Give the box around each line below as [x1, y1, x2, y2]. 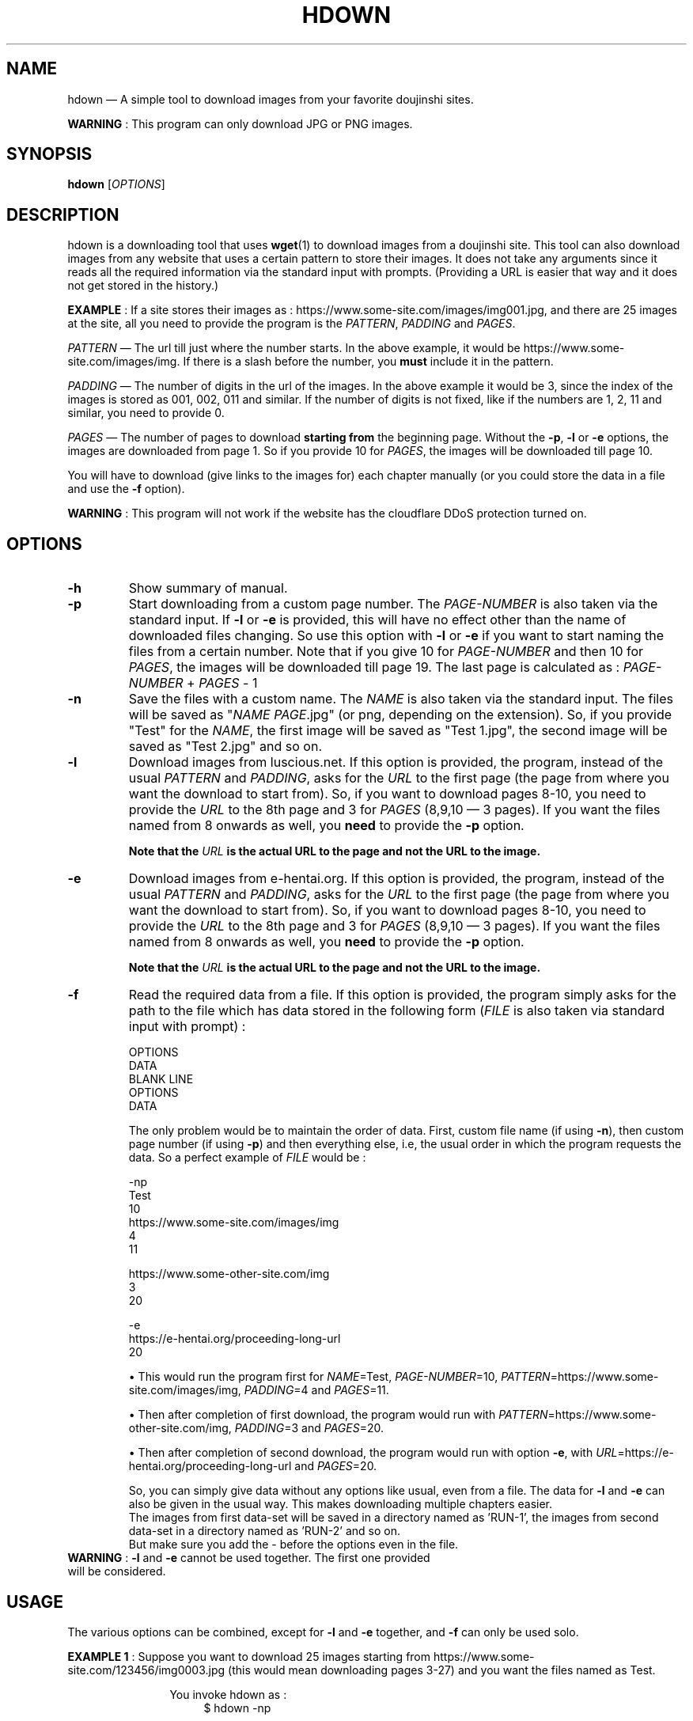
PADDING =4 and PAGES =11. [244, 1383, 389, 1397]
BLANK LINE [128, 1072, 194, 1086]
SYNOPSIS [6, 144, 93, 165]
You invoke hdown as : [169, 1687, 287, 1701]
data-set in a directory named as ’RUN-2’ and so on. [128, 1524, 400, 1538]
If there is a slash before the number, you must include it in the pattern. [183, 354, 554, 369]
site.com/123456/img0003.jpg [67, 1662, 225, 1677]
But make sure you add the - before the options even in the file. [128, 1537, 459, 1552]
